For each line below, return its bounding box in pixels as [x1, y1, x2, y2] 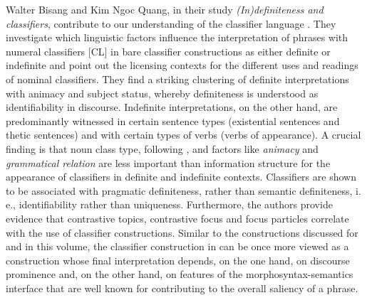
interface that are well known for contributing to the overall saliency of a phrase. [6, 280, 358, 295]
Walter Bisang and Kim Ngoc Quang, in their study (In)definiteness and [6, 2, 324, 16]
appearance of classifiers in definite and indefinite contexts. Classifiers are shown [6, 169, 356, 184]
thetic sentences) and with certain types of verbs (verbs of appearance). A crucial [6, 127, 361, 142]
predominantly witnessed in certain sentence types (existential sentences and [6, 113, 340, 128]
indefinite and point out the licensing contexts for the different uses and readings [6, 58, 358, 73]
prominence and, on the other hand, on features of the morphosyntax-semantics [6, 267, 353, 282]
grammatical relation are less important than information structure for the [6, 155, 331, 170]
